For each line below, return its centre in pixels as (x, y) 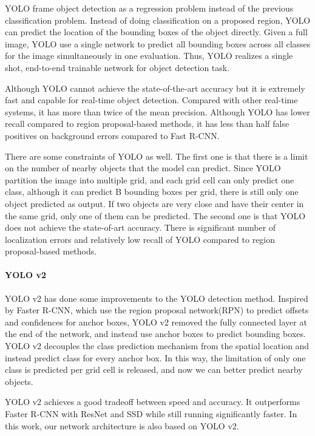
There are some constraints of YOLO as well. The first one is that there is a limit (157, 156)
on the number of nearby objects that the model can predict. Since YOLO (143, 168)
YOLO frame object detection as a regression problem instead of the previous (149, 8)
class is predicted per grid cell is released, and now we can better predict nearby (154, 370)
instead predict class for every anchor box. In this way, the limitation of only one (155, 357)
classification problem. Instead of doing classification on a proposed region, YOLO (158, 20)
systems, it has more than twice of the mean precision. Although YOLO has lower (157, 111)
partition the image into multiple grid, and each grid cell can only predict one (150, 179)
